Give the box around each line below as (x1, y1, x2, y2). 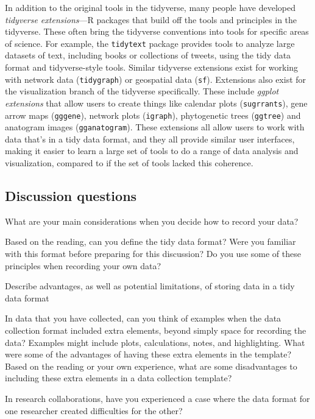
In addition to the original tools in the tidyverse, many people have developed (5, 1, 296, 13)
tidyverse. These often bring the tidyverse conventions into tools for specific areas (5, 25, 309, 38)
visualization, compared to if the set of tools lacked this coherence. (5, 157, 253, 169)
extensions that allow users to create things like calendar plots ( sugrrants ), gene (5, 96, 308, 109)
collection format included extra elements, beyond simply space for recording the (5, 323, 306, 336)
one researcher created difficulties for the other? (5, 404, 183, 417)
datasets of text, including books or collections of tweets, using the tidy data (5, 49, 291, 62)
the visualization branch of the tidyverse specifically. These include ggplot (5, 85, 279, 97)
